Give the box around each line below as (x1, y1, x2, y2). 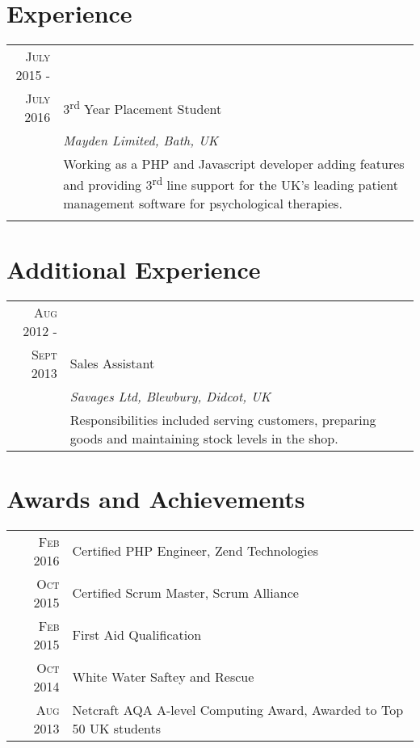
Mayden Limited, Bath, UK (63, 131, 219, 150)
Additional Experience (6, 252, 261, 285)
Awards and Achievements (6, 481, 305, 515)
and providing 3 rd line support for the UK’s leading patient (63, 173, 398, 195)
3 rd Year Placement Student (63, 96, 222, 119)
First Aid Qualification (72, 625, 202, 645)
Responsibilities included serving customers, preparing (69, 410, 376, 429)
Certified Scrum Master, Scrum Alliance (72, 583, 299, 603)
